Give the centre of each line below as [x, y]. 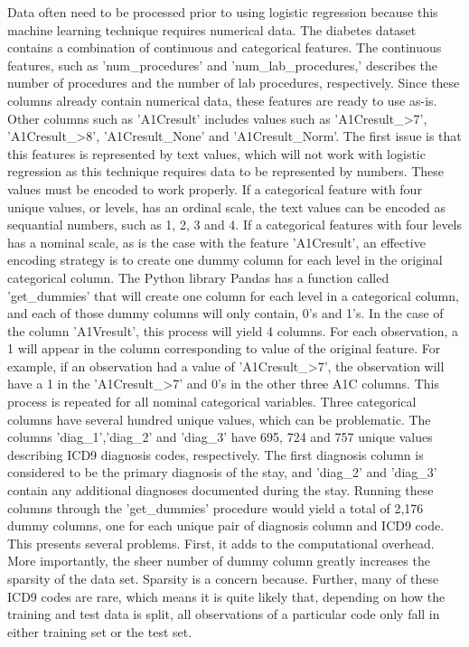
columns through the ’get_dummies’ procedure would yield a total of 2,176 [216, 507]
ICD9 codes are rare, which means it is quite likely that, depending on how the [226, 596]
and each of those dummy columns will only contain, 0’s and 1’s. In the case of [225, 313]
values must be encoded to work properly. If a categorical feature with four [215, 188]
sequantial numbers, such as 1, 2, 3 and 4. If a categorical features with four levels [235, 225]
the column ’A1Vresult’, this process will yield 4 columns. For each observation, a [233, 330]
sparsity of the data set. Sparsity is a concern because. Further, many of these [223, 578]
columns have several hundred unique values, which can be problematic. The [219, 419]
